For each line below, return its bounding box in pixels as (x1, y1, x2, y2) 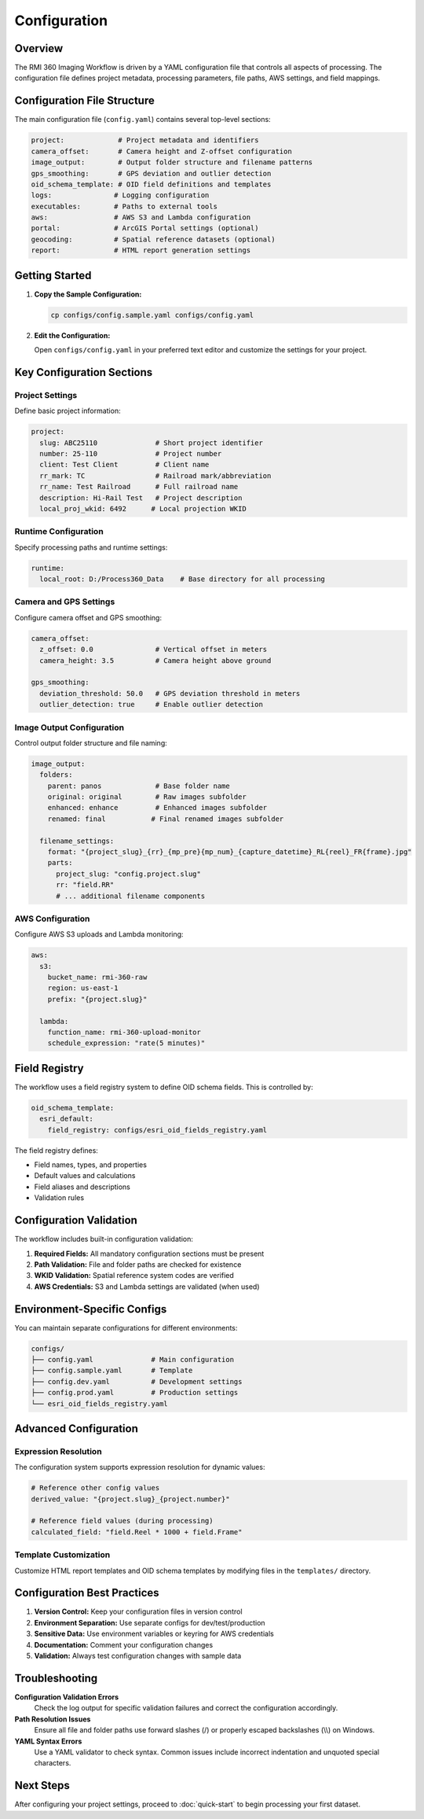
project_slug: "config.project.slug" (56, 869, 202, 878)
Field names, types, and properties (34, 1160, 147, 1169)
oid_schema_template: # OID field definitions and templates (31, 179, 272, 189)
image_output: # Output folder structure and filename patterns (31, 158, 313, 167)
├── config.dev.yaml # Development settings (31, 1377, 243, 1386)
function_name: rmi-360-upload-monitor (47, 1028, 202, 1037)
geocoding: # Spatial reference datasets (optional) (31, 234, 276, 244)
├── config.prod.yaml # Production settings (31, 1388, 239, 1397)
